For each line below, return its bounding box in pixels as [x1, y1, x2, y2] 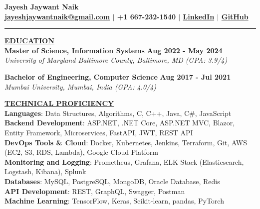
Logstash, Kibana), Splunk [4, 166, 86, 177]
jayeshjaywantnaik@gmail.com [4, 11, 110, 21]
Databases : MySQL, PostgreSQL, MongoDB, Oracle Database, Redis [4, 176, 220, 186]
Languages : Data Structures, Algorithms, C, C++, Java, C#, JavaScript [4, 107, 232, 118]
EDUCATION [4, 35, 54, 46]
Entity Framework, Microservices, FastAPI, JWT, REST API [4, 127, 193, 137]
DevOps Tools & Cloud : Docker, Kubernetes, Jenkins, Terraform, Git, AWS [4, 137, 247, 147]
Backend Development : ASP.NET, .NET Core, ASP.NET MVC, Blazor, [4, 117, 235, 128]
